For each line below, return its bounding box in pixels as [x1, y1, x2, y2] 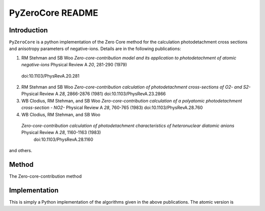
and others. [9, 148, 32, 154]
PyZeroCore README [9, 7, 98, 18]
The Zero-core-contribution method [9, 173, 82, 179]
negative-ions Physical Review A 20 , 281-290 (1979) [21, 62, 127, 68]
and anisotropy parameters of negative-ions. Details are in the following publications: [9, 46, 181, 52]
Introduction [9, 26, 48, 34]
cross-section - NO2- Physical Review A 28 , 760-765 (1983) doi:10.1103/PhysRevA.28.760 [21, 105, 203, 110]
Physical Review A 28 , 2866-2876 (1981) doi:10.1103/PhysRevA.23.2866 [21, 91, 166, 97]
